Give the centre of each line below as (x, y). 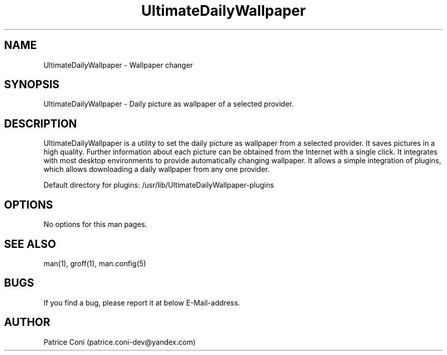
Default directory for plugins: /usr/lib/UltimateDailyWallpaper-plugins (159, 185)
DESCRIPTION (41, 123)
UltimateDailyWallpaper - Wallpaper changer (118, 65)
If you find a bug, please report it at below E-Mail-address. (142, 302)
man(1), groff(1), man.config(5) (95, 263)
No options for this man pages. (95, 224)
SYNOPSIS (32, 85)
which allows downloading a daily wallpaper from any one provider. (157, 169)
